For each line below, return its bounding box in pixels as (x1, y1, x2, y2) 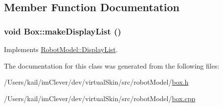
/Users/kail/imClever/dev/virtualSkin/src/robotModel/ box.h (4, 77, 189, 87)
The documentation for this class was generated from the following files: (4, 60, 220, 71)
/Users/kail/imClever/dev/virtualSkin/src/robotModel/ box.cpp (4, 93, 196, 103)
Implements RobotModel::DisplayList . (4, 44, 118, 54)
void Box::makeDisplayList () (4, 25, 121, 37)
